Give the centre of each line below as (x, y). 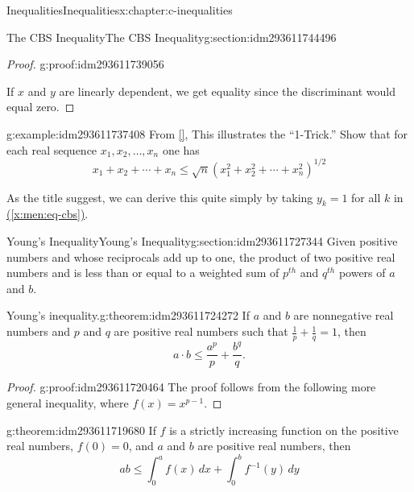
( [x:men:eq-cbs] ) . (48, 214)
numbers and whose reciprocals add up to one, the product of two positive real (201, 256)
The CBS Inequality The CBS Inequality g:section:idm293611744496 (172, 37)
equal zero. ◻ (41, 107)
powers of (362, 273)
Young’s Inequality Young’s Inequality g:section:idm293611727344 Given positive (202, 241)
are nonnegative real (344, 315)
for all (366, 197)
